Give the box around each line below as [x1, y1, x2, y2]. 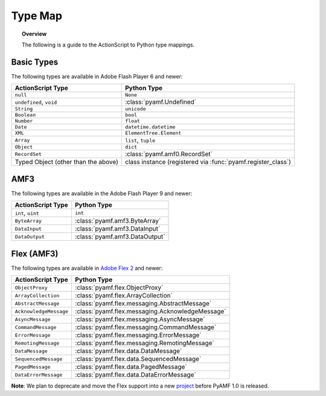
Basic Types [11, 57, 59, 67]
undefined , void [14, 98, 57, 106]
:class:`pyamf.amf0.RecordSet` [124, 150, 213, 158]
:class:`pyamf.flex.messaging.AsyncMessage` [75, 315, 205, 324]
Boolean [14, 112, 36, 118]
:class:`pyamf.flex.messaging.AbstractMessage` [75, 299, 212, 308]
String [14, 106, 33, 112]
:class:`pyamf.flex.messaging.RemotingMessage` [75, 339, 214, 347]
